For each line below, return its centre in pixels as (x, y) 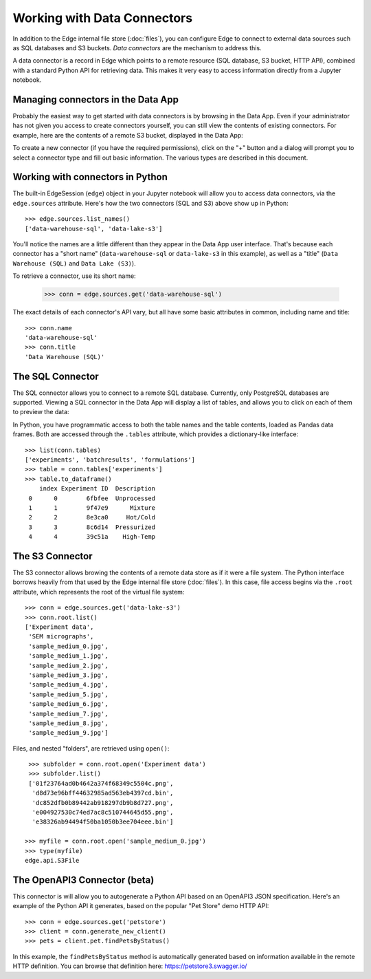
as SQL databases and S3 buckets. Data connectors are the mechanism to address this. (137, 47)
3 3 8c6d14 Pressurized (92, 527)
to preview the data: (41, 412)
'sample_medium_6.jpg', (68, 704)
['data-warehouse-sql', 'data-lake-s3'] (94, 228)
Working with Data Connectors (102, 18)
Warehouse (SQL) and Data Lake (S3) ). (75, 263)
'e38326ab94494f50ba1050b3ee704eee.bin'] (103, 822)
